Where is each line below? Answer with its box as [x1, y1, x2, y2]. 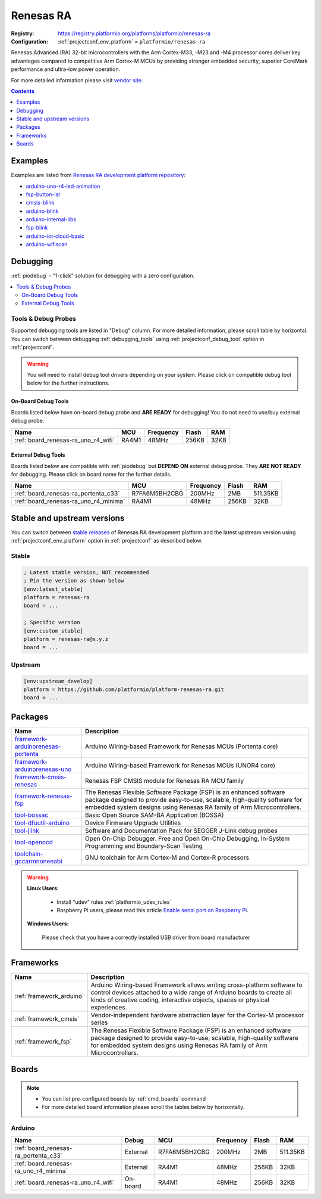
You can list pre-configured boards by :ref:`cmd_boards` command [42, 1095, 206, 1102]
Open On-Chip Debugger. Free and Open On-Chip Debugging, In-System [85, 834, 290, 842]
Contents [11, 87, 35, 95]
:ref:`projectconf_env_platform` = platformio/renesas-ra [58, 38, 206, 45]
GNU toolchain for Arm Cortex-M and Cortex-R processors [85, 853, 250, 862]
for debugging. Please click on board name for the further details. [11, 471, 172, 478]
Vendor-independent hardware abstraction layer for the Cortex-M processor [90, 1011, 304, 1019]
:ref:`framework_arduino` [14, 992, 84, 1000]
